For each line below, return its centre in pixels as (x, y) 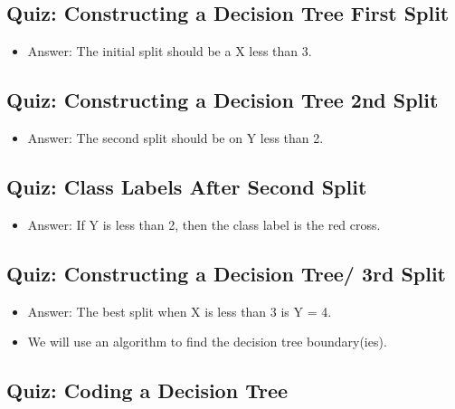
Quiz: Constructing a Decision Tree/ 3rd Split (227, 273)
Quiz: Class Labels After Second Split (187, 186)
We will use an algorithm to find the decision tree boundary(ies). (207, 342)
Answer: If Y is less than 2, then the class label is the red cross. (204, 224)
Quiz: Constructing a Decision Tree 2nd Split (223, 100)
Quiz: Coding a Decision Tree (147, 390)
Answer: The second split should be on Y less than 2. (175, 138)
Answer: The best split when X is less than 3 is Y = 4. (180, 311)
